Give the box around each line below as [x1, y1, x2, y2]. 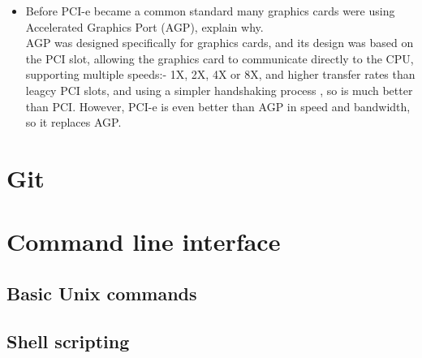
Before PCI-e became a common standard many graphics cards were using [25, 2, 395, 19]
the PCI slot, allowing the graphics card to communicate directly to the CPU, [25, 50, 414, 67]
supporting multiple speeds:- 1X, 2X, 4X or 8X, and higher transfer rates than [25, 66, 416, 83]
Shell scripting [6, 328, 130, 353]
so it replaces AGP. [25, 114, 122, 131]
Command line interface [6, 225, 281, 258]
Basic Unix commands [6, 280, 197, 305]
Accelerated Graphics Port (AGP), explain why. [25, 18, 264, 35]
